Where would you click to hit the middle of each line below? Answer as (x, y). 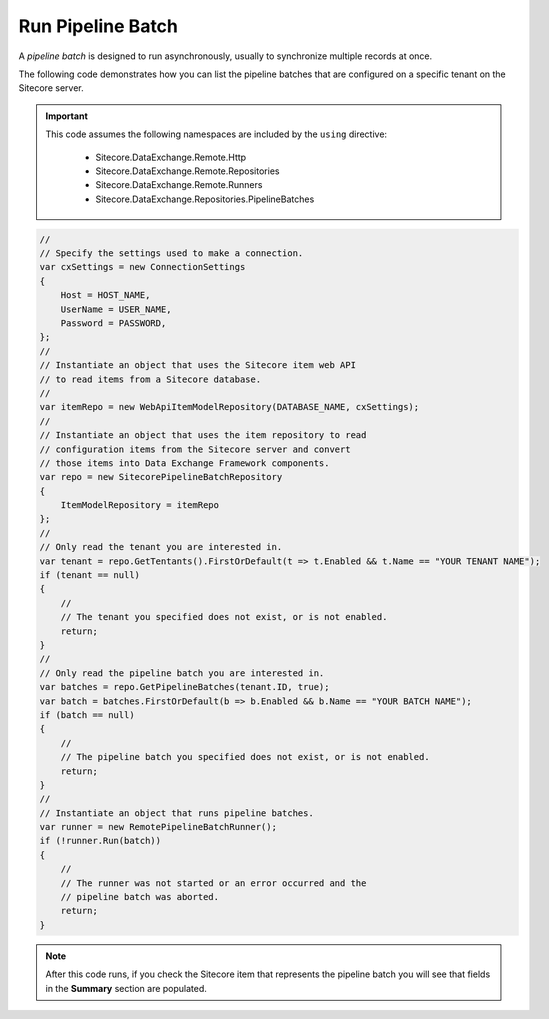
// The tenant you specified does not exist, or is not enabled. (224, 617)
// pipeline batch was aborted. (140, 897)
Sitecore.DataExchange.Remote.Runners (179, 185)
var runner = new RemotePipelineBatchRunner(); (158, 827)
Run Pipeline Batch (98, 26)
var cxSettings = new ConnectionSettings (142, 267)
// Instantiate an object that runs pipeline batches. (176, 813)
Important (67, 116)
